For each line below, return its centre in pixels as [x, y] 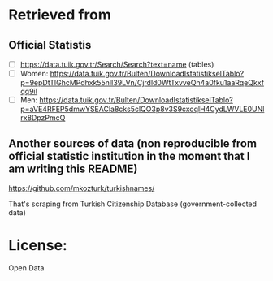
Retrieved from [60, 15]
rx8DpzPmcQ [43, 118]
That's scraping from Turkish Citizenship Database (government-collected [133, 204]
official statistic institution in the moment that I [129, 156]
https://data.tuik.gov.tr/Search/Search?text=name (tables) [117, 64]
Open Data [26, 268]
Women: [34, 74]
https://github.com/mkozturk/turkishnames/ [82, 188]
